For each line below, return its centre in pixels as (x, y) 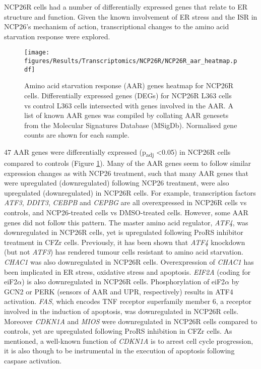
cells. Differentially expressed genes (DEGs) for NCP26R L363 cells (128, 95)
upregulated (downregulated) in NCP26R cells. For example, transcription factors (130, 192)
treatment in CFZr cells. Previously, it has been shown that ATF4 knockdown (125, 242)
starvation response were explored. (57, 36)
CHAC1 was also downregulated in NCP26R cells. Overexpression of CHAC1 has (129, 261)
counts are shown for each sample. (77, 135)
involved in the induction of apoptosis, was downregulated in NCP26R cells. (121, 311)
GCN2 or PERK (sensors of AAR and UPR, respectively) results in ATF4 (119, 291)
